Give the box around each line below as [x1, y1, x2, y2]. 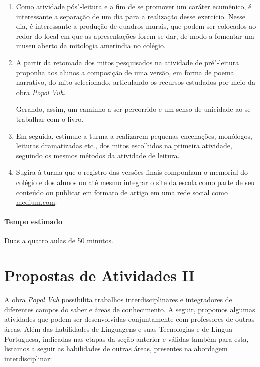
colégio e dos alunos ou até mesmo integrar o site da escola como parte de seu [16, 176, 255, 187]
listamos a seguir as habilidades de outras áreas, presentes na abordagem [4, 343, 228, 354]
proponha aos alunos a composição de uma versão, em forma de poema [16, 67, 234, 77]
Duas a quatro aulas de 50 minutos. [4, 235, 113, 246]
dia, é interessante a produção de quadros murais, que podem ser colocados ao [16, 21, 256, 31]
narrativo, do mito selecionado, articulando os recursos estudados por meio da [16, 77, 255, 87]
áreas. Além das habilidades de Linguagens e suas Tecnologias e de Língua [4, 323, 233, 334]
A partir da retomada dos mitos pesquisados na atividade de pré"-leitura [16, 57, 239, 67]
